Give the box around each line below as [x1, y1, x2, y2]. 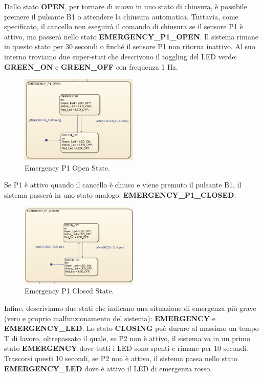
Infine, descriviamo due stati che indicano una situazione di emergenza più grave [4, 302, 256, 313]
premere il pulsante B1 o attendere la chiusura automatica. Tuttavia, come [4, 11, 238, 22]
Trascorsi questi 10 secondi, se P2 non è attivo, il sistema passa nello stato [4, 352, 237, 363]
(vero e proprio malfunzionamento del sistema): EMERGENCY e [4, 312, 215, 323]
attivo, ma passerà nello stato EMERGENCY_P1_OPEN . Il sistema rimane [4, 31, 258, 41]
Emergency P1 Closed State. [25, 285, 114, 296]
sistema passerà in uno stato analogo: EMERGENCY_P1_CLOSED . [4, 189, 236, 200]
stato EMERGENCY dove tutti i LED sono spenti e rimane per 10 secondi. [4, 343, 248, 353]
